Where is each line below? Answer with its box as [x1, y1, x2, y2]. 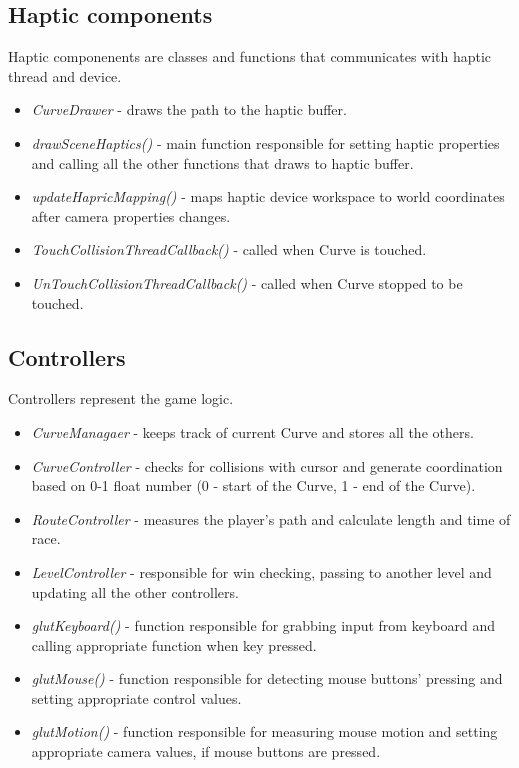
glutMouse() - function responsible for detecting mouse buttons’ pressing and [31, 668, 503, 689]
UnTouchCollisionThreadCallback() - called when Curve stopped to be [31, 272, 463, 293]
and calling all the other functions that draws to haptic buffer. [31, 152, 414, 173]
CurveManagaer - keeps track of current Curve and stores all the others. [31, 421, 474, 442]
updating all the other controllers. [31, 581, 239, 602]
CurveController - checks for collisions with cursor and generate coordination [31, 455, 503, 476]
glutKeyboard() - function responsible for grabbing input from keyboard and [31, 615, 495, 636]
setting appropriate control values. [31, 687, 242, 708]
